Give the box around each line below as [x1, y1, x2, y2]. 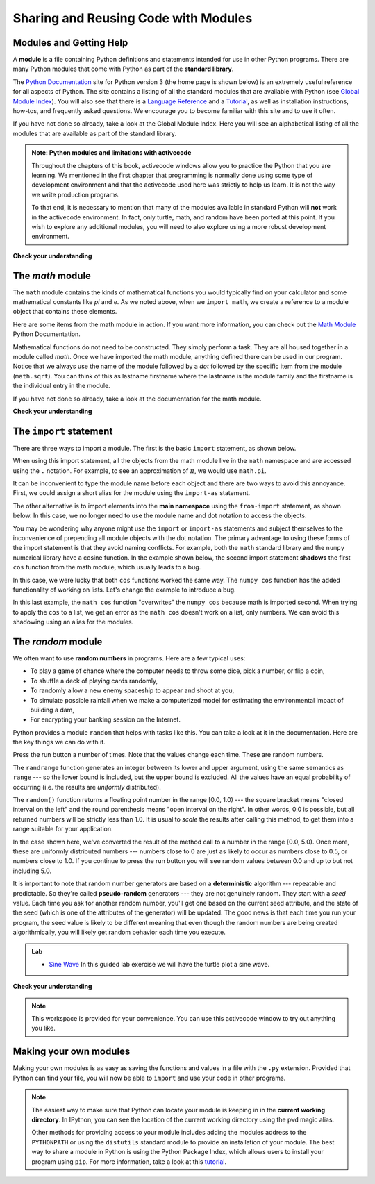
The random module [12, 635, 103, 647]
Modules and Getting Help [12, 37, 128, 49]
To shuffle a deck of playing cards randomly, [30, 676, 158, 685]
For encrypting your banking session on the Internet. [30, 715, 181, 724]
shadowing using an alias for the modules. [12, 618, 134, 626]
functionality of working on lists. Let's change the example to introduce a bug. [12, 585, 236, 594]
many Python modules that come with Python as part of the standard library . [12, 65, 234, 73]
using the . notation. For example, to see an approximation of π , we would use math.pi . [12, 466, 267, 475]
